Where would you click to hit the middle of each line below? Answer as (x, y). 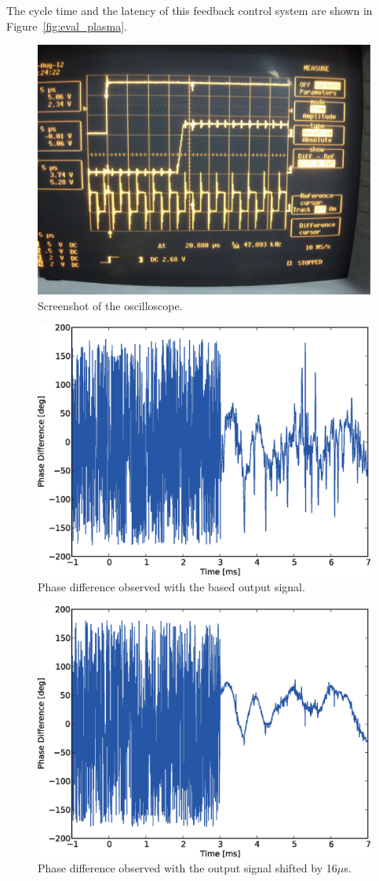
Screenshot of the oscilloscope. (110, 305)
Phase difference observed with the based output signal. (171, 587)
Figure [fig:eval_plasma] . (67, 26)
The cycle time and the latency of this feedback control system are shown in (189, 10)
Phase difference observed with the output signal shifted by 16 (188, 868)
